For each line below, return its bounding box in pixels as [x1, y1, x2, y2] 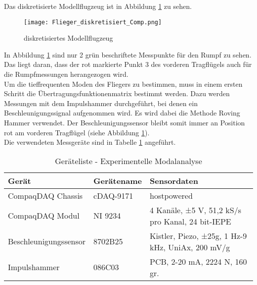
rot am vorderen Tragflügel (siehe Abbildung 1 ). [4, 127, 150, 137]
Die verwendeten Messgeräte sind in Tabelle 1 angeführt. [4, 137, 176, 147]
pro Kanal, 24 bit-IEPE [150, 215, 231, 227]
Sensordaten [150, 174, 198, 186]
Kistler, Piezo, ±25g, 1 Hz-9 [150, 229, 247, 241]
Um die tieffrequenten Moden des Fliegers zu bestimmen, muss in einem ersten [4, 78, 243, 89]
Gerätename [93, 174, 142, 186]
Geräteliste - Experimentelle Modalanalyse [55, 155, 202, 167]
